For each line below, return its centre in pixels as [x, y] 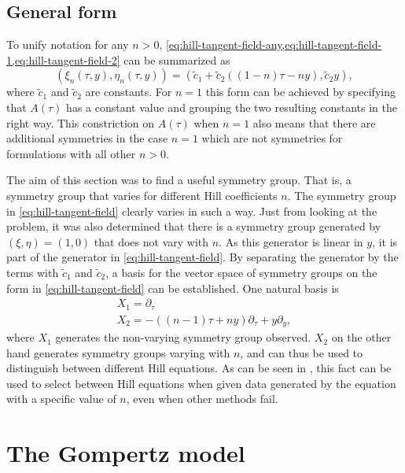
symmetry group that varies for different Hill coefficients [142, 195]
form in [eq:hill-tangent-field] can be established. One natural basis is [173, 288]
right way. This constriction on [81, 122]
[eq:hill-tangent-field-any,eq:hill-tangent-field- [274, 44]
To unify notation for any [68, 44]
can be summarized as [177, 59]
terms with [33, 272]
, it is [385, 241]
